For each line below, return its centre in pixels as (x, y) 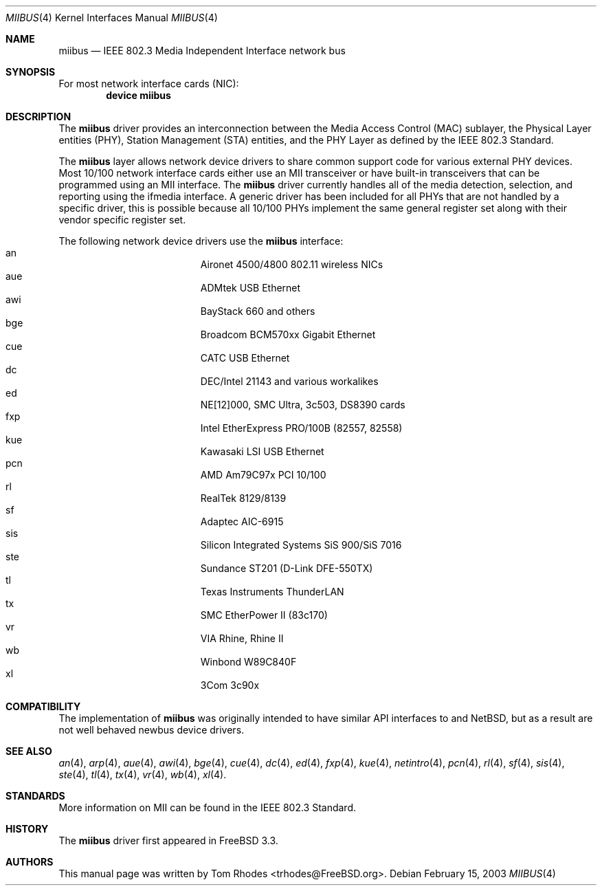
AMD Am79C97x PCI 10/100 (263, 475)
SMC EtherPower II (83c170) (264, 615)
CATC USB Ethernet (245, 358)
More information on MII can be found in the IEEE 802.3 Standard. (208, 807)
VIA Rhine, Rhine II (242, 638)
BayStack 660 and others (258, 311)
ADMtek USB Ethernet (250, 288)
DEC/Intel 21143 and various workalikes (289, 381)
